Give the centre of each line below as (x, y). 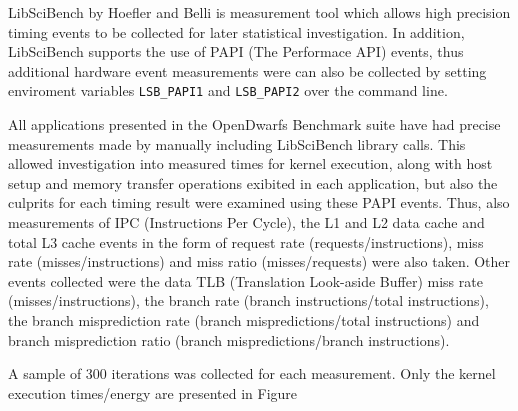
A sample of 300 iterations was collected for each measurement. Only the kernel (252, 373)
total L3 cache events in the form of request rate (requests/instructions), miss (246, 241)
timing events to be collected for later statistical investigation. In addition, (236, 31)
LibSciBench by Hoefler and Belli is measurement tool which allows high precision (259, 12)
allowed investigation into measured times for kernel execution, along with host (250, 163)
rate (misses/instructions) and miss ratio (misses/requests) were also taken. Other (259, 261)
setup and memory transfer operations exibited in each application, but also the (253, 182)
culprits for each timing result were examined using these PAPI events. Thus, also (259, 202)
